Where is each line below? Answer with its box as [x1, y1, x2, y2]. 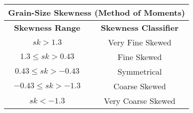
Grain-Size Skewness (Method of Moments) [8, 7, 185, 18]
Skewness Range [14, 22, 80, 33]
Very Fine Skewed [108, 36, 172, 48]
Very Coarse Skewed [104, 95, 176, 106]
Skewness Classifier [101, 22, 179, 33]
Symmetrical [117, 66, 162, 77]
